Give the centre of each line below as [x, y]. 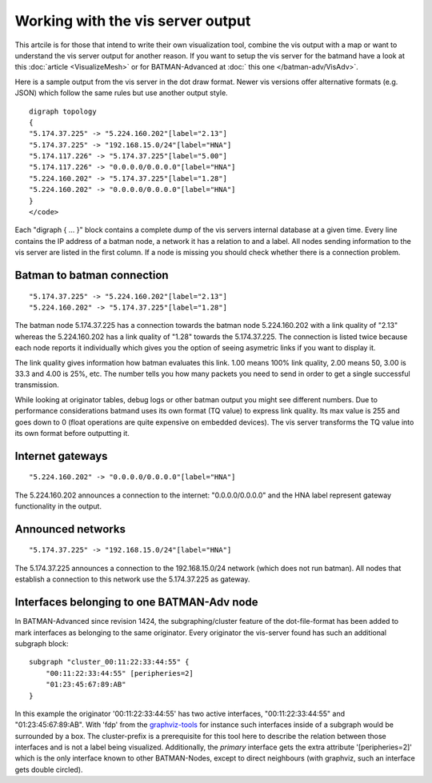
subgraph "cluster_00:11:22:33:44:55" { [109, 662]
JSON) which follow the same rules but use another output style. [121, 93]
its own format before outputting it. [72, 433]
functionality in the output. [58, 506]
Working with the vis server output [133, 21]
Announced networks [70, 529]
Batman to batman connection [92, 275]
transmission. [37, 385]
